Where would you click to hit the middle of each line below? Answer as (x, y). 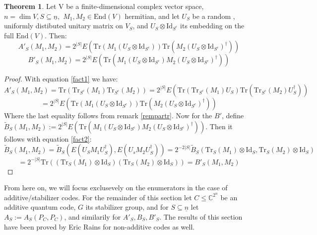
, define (233, 115)
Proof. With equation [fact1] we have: (61, 79)
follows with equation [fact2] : (48, 138)
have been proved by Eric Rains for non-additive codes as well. (99, 226)
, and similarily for (93, 217)
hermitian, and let (152, 16)
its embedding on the (212, 26)
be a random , (214, 16)
